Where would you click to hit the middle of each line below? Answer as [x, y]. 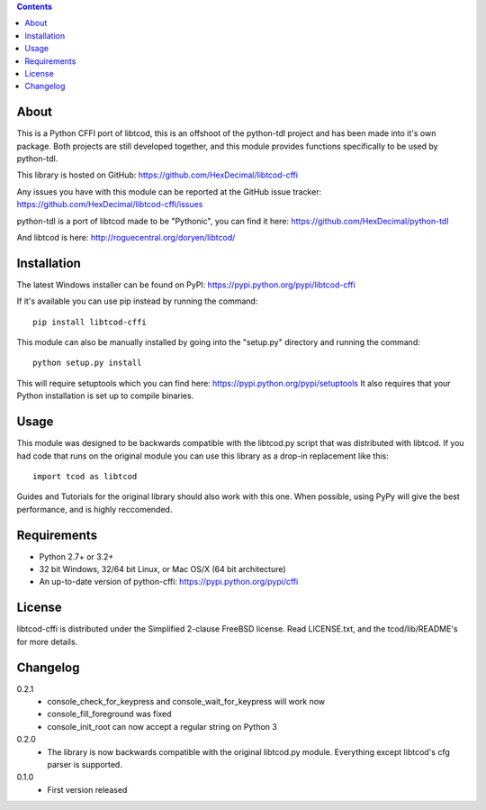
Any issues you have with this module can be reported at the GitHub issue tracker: [169, 191]
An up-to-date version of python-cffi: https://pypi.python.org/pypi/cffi [169, 582]
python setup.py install [87, 363]
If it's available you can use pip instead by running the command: [137, 301]
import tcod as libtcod [85, 476]
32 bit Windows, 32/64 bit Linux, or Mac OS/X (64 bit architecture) [163, 569]
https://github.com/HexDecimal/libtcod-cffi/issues [110, 205]
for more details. [47, 642]
